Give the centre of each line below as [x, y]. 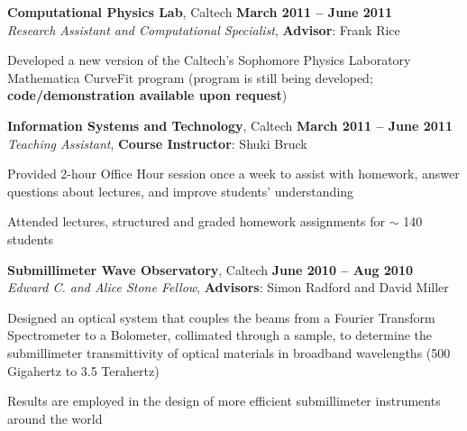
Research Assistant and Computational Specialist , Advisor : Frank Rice [204, 29]
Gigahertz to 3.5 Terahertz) [83, 370]
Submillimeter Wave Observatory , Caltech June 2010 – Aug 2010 [210, 269]
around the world [55, 418]
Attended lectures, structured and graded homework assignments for [197, 221]
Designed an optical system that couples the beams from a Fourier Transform [221, 317]
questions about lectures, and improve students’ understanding [181, 191]
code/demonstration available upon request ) [147, 95]
